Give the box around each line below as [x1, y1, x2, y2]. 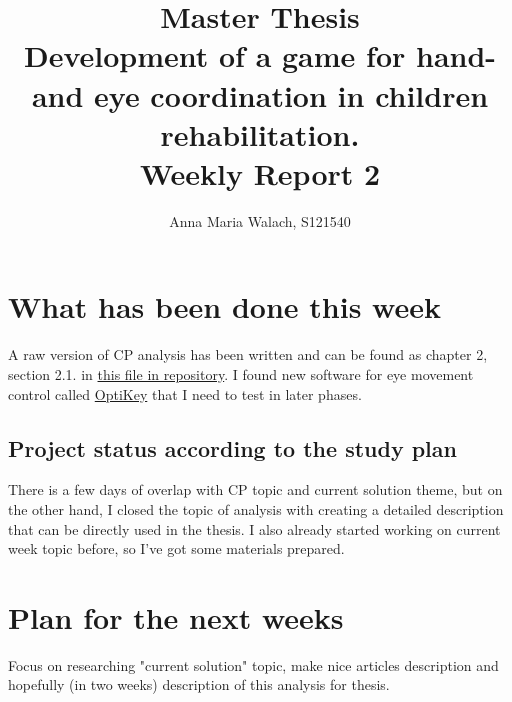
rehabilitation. [160, 113, 360, 154]
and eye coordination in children [31, 74, 489, 115]
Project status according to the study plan [8, 432, 457, 463]
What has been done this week [8, 286, 441, 327]
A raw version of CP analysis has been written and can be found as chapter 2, [8, 344, 488, 365]
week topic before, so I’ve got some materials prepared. [8, 538, 345, 559]
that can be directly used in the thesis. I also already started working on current [8, 518, 501, 539]
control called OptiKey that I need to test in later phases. [8, 383, 362, 404]
